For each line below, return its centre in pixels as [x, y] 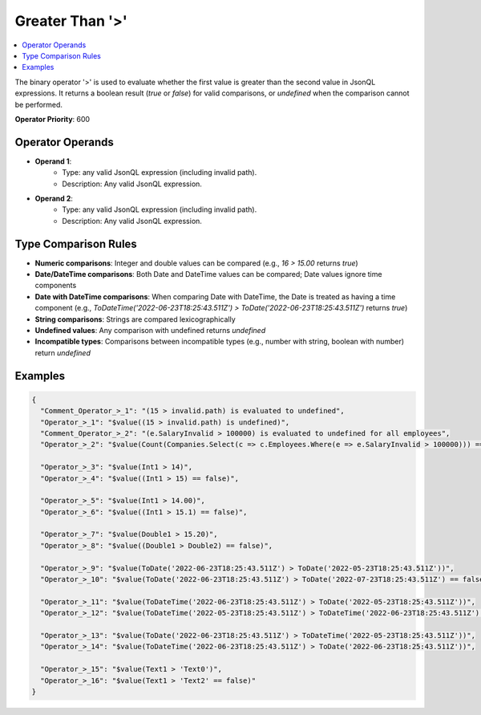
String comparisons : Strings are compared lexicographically [135, 319]
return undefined [63, 352]
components [56, 286]
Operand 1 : [53, 161]
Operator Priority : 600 [53, 119]
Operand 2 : [54, 198]
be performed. [39, 104]
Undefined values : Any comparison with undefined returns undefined [150, 330]
